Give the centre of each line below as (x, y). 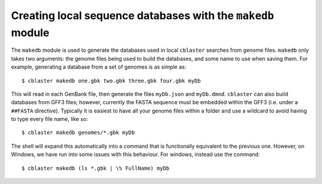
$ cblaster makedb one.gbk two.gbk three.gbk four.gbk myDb (111, 81)
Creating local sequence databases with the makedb (143, 15)
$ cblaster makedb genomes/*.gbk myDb (78, 133)
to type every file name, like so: (49, 119)
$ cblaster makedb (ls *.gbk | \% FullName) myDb (96, 168)
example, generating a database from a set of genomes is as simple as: (99, 67)
